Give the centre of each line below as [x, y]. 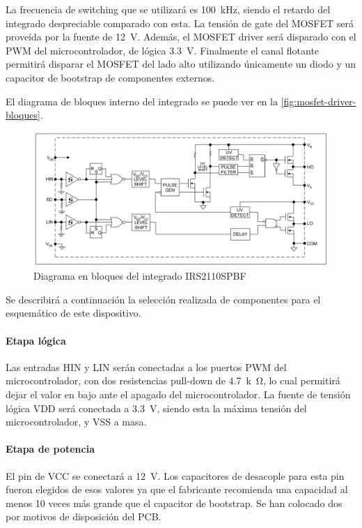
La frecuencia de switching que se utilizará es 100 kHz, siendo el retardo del [168, 9]
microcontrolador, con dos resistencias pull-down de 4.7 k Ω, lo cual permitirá [173, 380]
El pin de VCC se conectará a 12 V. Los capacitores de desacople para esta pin [175, 475]
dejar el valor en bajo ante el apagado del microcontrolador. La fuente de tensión [178, 394]
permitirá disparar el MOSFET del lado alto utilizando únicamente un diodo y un [181, 64]
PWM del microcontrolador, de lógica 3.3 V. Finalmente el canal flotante [163, 50]
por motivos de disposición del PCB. [84, 516]
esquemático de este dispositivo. [73, 313]
